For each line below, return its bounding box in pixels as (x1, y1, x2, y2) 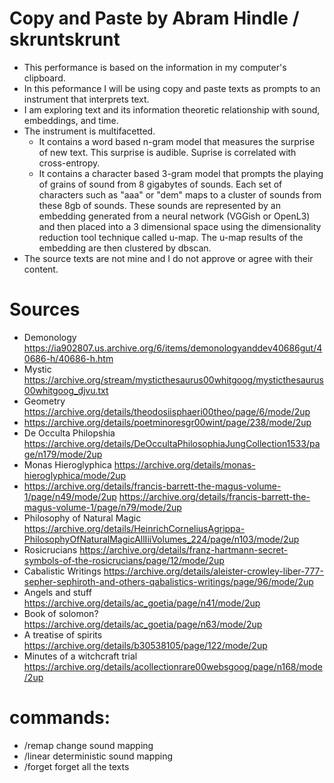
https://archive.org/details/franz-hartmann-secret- (79, 543, 289, 556)
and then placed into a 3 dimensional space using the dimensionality (38, 220, 322, 232)
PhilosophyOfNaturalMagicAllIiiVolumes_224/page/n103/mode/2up (23, 533, 300, 545)
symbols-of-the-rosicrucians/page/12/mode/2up (23, 554, 225, 566)
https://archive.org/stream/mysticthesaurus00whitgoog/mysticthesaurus (23, 373, 325, 386)
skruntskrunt (9, 28, 121, 51)
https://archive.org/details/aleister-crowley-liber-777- (103, 565, 324, 577)
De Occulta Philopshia (23, 427, 116, 439)
